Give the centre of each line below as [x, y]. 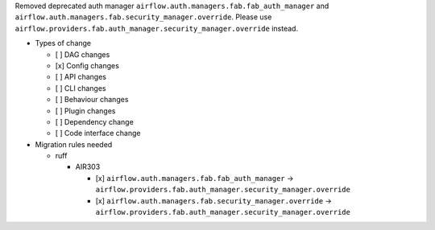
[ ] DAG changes [83, 54]
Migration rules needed [74, 144]
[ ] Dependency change [95, 121]
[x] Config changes [87, 65]
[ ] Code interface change [98, 133]
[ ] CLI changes [81, 88]
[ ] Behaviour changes [92, 100]
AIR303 [88, 167]
